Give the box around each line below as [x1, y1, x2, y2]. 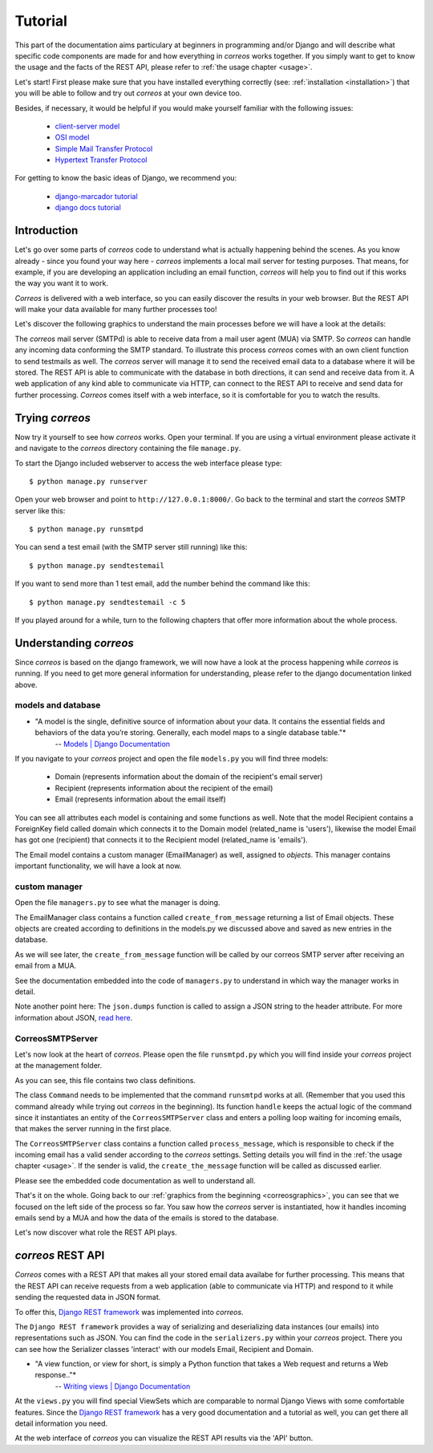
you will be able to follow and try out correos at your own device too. [14, 88, 242, 98]
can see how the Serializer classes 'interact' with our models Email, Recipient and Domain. [14, 1344, 314, 1354]
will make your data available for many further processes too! [14, 305, 217, 315]
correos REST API [14, 1248, 105, 1263]
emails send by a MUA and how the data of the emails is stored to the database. [14, 1213, 279, 1223]
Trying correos [14, 411, 91, 424]
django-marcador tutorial [55, 191, 138, 201]
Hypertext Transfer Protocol [55, 155, 148, 164]
